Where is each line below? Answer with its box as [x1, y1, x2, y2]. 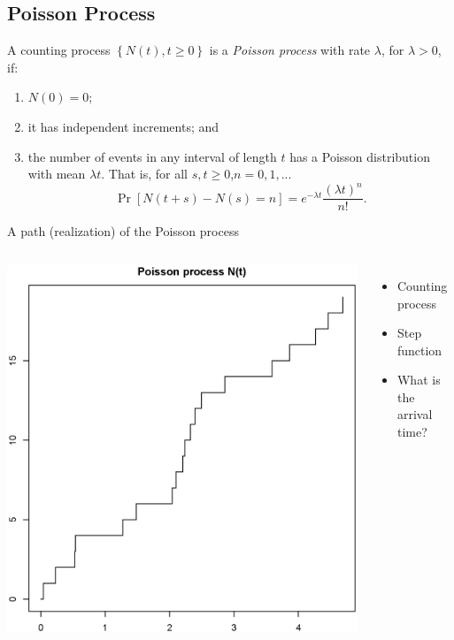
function [396, 340, 442, 359]
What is [396, 370, 441, 389]
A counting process [7, 41, 111, 59]
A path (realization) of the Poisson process [7, 222, 239, 240]
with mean [27, 164, 86, 183]
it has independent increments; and [27, 117, 219, 135]
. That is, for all [101, 164, 188, 183]
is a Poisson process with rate [209, 41, 371, 59]
